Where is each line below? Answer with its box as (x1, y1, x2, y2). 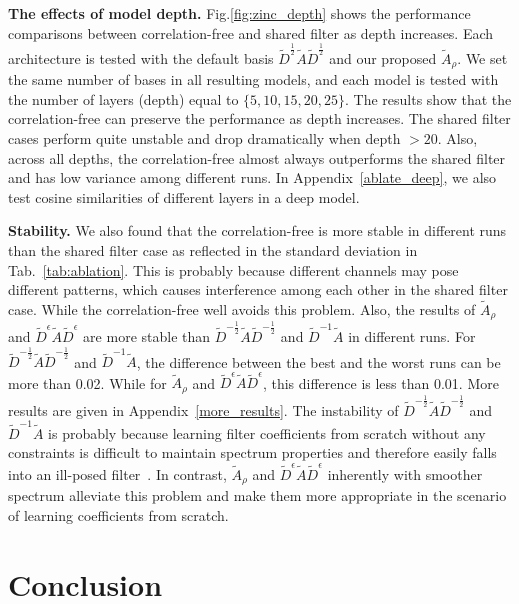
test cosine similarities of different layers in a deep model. (8, 186, 360, 207)
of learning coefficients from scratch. (8, 504, 229, 525)
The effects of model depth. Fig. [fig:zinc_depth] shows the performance (8, 3, 471, 23)
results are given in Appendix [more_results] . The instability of (8, 399, 399, 420)
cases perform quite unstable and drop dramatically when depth (8, 128, 401, 148)
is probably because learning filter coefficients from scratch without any (48, 422, 486, 443)
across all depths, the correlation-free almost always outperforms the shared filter (8, 147, 506, 168)
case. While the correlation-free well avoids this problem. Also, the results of (8, 298, 476, 319)
